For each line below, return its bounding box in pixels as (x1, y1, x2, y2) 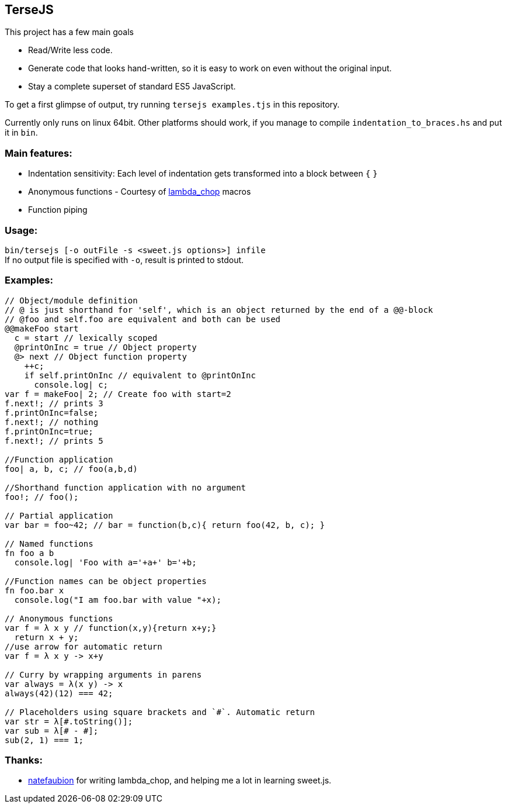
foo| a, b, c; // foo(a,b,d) (5, 464, 138, 474)
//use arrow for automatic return (5, 641, 162, 651)
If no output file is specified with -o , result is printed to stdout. (5, 254, 244, 265)
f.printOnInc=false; (5, 408, 99, 417)
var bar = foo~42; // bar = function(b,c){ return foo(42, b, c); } (5, 520, 325, 530)
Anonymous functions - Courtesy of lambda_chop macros (28, 187, 251, 197)
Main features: (5, 147, 72, 159)
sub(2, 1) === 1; (5, 735, 84, 745)
